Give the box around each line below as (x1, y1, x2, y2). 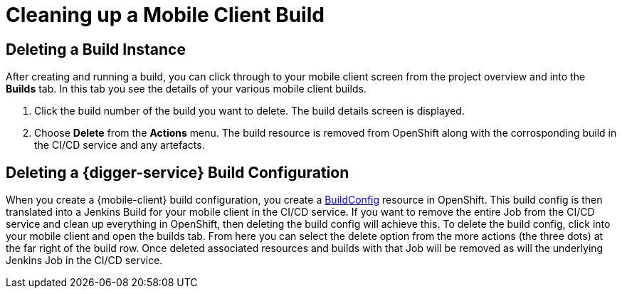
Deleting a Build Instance (6, 40, 186, 58)
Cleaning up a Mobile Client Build (6, 3, 325, 27)
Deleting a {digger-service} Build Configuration (6, 163, 349, 182)
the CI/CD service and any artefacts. (34, 139, 205, 152)
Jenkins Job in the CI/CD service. (6, 254, 163, 267)
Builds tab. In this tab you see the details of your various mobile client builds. (6, 83, 367, 95)
